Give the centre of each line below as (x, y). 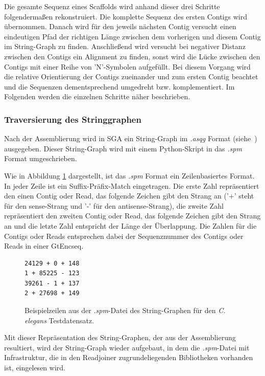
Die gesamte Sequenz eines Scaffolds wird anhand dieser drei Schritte (112, 6)
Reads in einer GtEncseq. (44, 246)
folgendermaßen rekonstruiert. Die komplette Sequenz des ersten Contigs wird (126, 16)
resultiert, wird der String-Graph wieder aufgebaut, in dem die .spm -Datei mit (127, 347)
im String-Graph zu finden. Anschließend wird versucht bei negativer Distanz (125, 46)
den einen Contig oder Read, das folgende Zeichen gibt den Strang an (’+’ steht (129, 196)
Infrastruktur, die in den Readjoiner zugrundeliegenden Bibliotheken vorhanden (129, 357)
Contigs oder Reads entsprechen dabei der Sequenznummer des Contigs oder (124, 236)
